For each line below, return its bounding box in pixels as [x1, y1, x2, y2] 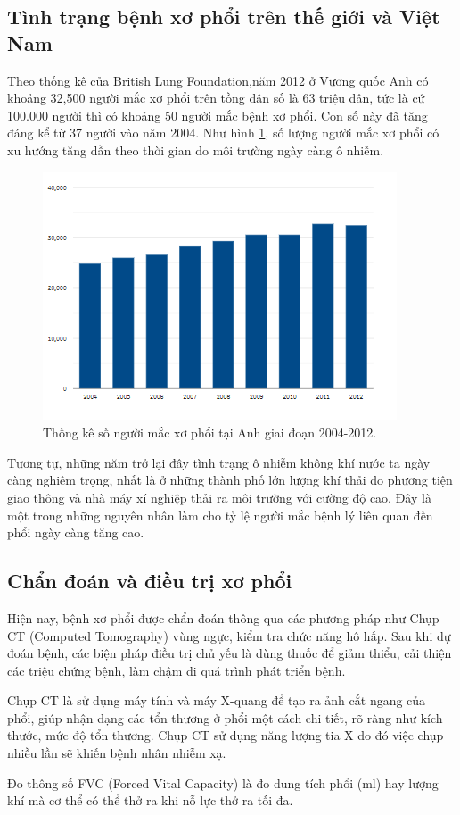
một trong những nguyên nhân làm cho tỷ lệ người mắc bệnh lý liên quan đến [7, 505, 433, 524]
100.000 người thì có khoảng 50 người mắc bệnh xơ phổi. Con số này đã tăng [7, 105, 428, 124]
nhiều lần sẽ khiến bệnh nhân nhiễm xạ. [7, 744, 226, 762]
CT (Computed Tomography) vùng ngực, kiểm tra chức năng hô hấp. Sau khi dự [7, 626, 451, 645]
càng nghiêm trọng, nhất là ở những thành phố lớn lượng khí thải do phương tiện [7, 470, 453, 489]
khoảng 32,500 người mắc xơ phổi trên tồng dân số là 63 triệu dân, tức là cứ [7, 88, 425, 107]
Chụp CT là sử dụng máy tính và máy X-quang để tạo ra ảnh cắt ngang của [7, 691, 426, 710]
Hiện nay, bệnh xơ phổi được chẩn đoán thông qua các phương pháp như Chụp [7, 608, 439, 627]
